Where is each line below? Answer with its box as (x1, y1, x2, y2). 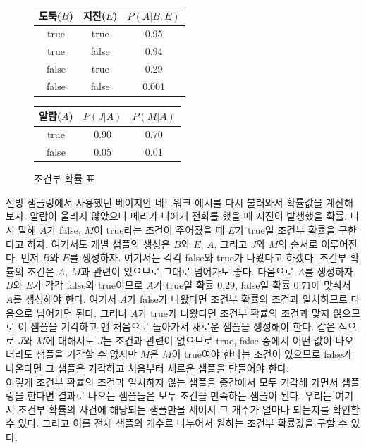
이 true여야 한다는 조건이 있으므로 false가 (171, 347, 352, 361)
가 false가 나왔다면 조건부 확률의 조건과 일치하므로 (127, 292, 348, 306)
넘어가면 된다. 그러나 (36, 305, 128, 320)
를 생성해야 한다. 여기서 (13, 292, 117, 306)
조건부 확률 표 (34, 171, 95, 186)
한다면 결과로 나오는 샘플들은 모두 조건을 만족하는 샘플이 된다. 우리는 (27, 388, 332, 403)
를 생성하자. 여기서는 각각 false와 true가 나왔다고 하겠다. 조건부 (69, 250, 347, 265)
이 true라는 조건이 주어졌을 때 (94, 223, 225, 237)
